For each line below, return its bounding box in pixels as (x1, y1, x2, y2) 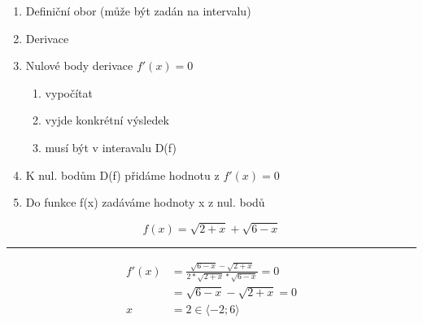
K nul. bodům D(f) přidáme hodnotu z (25, 166, 220, 183)
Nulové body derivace (25, 57, 133, 74)
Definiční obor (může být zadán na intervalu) (25, 2, 251, 19)
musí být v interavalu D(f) (45, 138, 177, 155)
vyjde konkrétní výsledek (45, 111, 169, 129)
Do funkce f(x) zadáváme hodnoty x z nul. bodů (25, 194, 265, 211)
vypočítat (45, 84, 93, 101)
